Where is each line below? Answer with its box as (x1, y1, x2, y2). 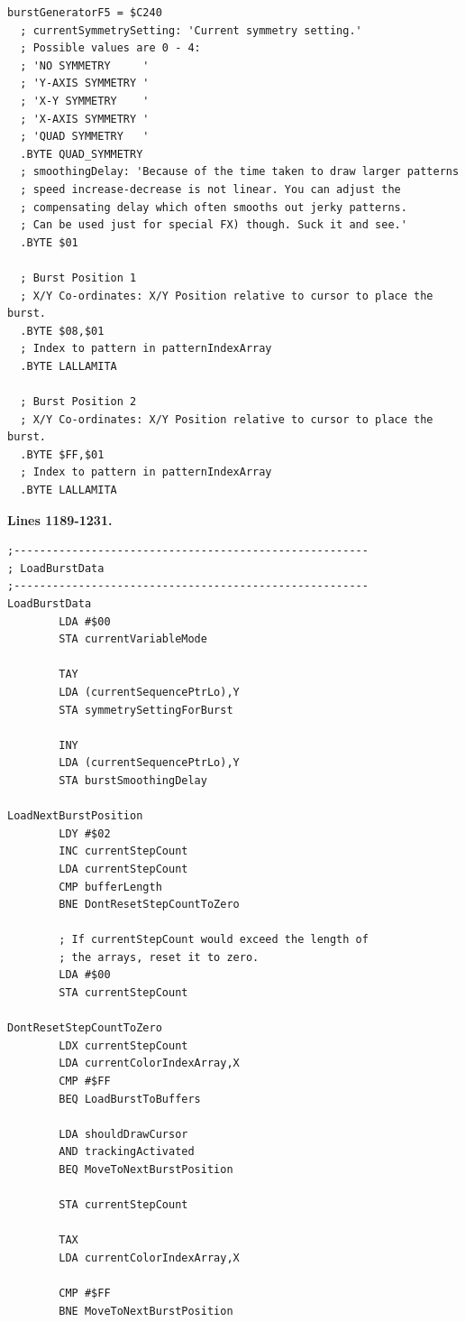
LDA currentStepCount (59, 862, 188, 875)
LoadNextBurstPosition (7, 809, 143, 823)
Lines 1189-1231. (7, 510, 113, 529)
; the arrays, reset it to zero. (59, 950, 260, 964)
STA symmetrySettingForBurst (59, 703, 233, 716)
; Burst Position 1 (20, 271, 137, 284)
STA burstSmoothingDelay (59, 773, 207, 787)
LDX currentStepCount (59, 1039, 188, 1052)
